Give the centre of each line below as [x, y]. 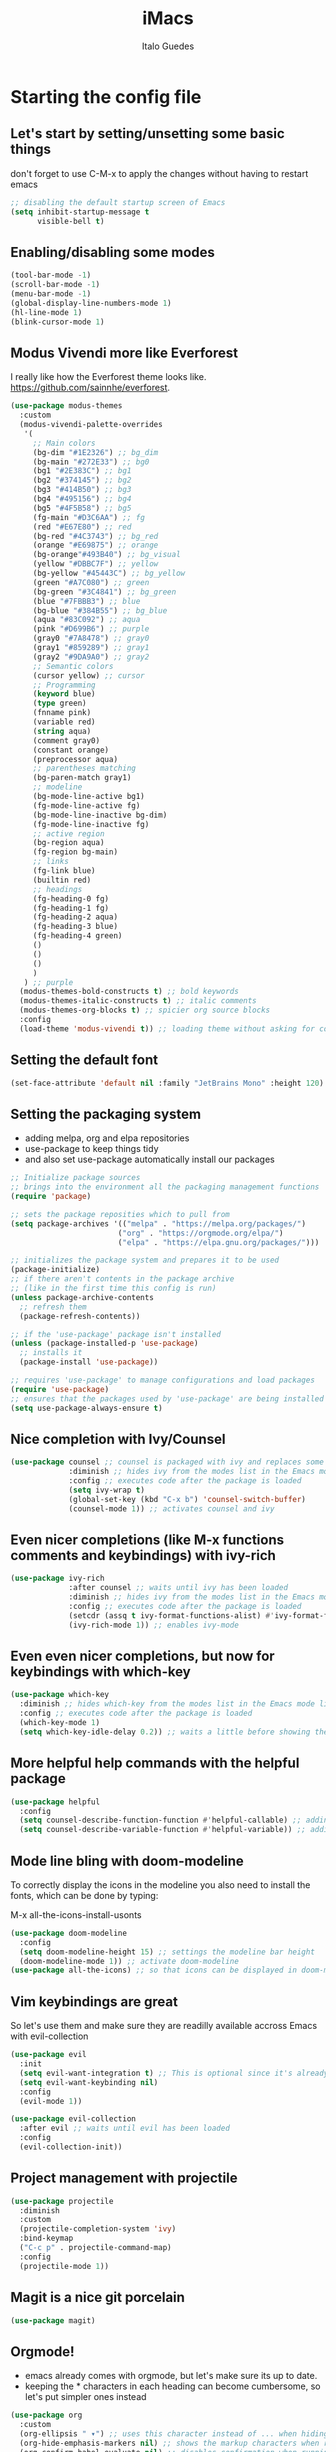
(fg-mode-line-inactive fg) [91, 824]
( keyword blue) [64, 694]
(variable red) [64, 722]
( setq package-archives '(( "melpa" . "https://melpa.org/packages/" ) [158, 1223]
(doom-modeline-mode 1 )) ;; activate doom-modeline [129, 1961]
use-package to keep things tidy [91, 1149]
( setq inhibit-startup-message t [80, 212]
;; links [51, 862]
